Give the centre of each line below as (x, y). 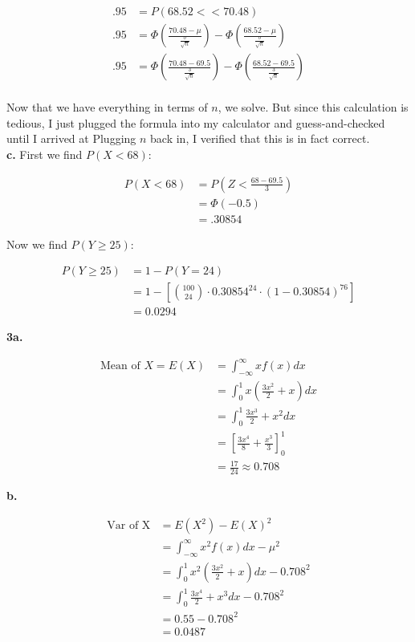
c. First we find (45, 154)
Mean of (120, 366)
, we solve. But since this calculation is (313, 107)
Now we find (37, 244)
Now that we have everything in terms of (107, 107)
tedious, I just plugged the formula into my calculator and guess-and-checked (196, 122)
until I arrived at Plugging (71, 138)
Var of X (129, 526)
